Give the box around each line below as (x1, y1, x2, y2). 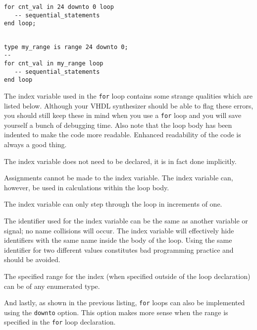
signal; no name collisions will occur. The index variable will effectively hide (4, 225, 234, 235)
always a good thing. (4, 139, 67, 149)
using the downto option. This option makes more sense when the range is (4, 307, 228, 317)
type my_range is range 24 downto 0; (4, 43, 128, 51)
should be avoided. (4, 254, 60, 265)
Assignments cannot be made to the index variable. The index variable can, (4, 172, 233, 183)
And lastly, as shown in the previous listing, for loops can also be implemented (4, 297, 245, 308)
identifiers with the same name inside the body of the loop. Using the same (4, 235, 232, 245)
